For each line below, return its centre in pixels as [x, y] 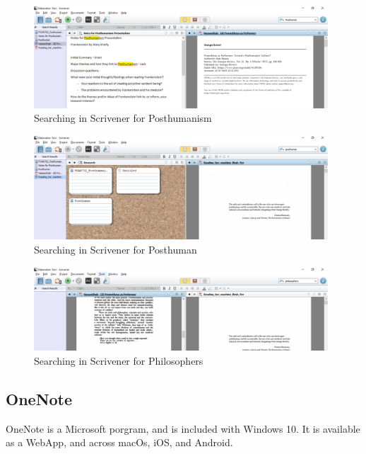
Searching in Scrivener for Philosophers [119, 360]
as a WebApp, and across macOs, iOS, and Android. [119, 442]
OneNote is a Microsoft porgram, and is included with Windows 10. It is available [183, 428]
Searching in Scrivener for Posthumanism [123, 118]
